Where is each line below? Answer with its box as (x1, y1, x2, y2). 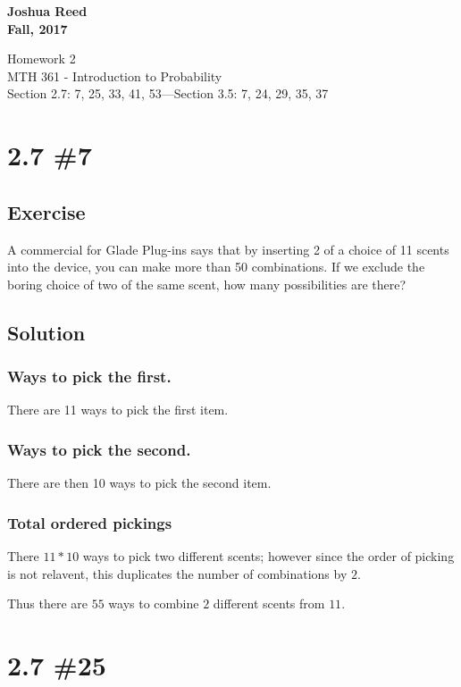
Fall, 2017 (7, 19, 68, 38)
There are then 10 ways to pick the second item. (7, 473, 272, 492)
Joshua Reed (7, 2, 88, 20)
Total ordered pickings (7, 511, 172, 533)
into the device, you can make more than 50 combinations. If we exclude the (7, 257, 425, 276)
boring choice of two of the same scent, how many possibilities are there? (7, 274, 407, 293)
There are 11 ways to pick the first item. (7, 400, 229, 419)
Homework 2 (7, 49, 76, 68)
